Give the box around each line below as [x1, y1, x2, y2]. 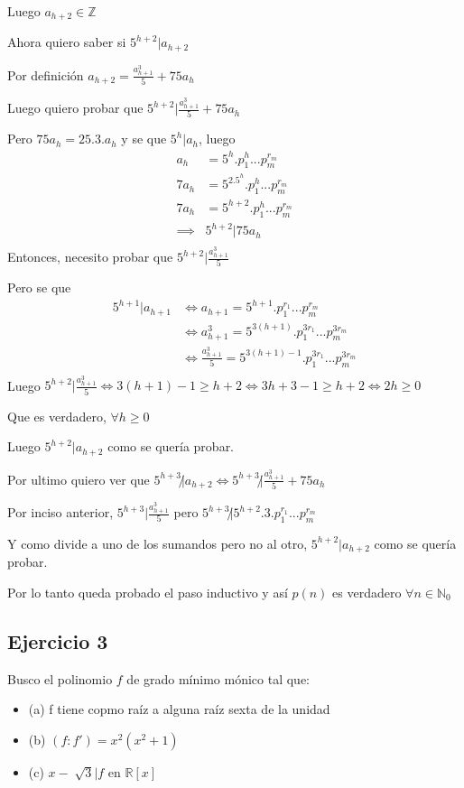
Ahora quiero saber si [7, 32, 126, 51]
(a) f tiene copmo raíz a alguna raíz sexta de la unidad [28, 700, 330, 718]
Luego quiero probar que [7, 98, 144, 117]
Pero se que [7, 278, 71, 297]
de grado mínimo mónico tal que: [126, 669, 311, 688]
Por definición [7, 65, 84, 84]
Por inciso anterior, [7, 503, 114, 522]
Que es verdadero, [7, 406, 107, 425]
